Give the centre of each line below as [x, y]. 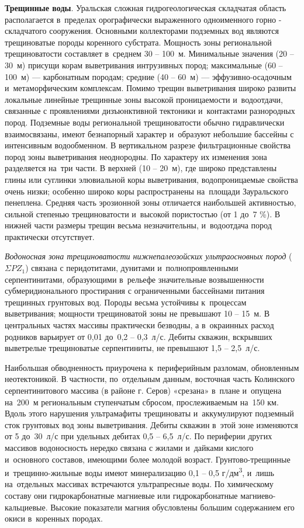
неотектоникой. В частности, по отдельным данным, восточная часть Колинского [150, 379]
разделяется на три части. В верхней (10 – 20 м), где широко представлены [141, 168]
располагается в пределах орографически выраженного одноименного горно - [143, 19]
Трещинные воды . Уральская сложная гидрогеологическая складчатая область [146, 8]
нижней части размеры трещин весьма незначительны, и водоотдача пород [138, 225]
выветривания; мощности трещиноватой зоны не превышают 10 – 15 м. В [137, 313]
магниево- [258, 495]
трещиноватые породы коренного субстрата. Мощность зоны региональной [138, 42]
